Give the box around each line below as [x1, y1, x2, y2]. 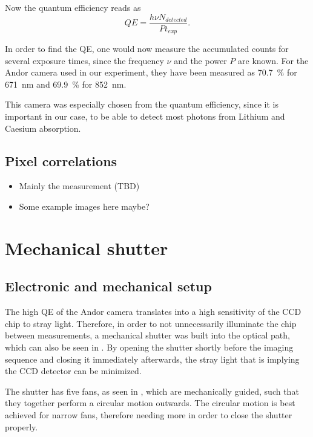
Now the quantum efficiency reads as [5, 1, 141, 13]
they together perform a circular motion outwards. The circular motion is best [5, 397, 295, 409]
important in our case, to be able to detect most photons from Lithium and [5, 110, 285, 123]
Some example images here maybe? [19, 200, 150, 213]
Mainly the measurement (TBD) [19, 180, 140, 192]
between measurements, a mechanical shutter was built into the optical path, [5, 329, 290, 342]
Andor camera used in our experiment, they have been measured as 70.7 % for [5, 66, 297, 79]
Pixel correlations [5, 151, 117, 170]
